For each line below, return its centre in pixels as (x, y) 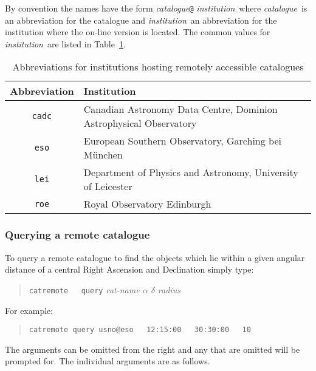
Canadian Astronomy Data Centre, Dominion (180, 109)
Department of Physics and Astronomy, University (191, 172)
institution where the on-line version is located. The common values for (138, 32)
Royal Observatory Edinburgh (147, 204)
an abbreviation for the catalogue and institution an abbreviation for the (141, 20)
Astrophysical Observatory (140, 123)
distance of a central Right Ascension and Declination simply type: (129, 269)
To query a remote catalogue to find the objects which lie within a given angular (155, 257)
